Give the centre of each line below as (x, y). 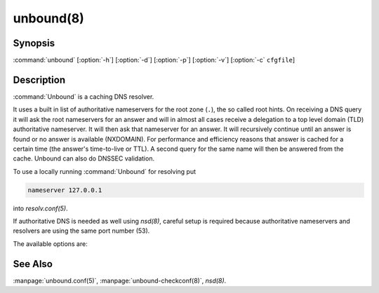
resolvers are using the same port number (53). (81, 231)
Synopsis (34, 43)
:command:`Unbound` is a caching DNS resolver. (84, 96)
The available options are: (50, 244)
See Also (33, 264)
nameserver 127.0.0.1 (65, 190)
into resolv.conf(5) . (40, 208)
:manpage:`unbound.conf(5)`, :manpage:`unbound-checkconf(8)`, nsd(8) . (120, 280)
